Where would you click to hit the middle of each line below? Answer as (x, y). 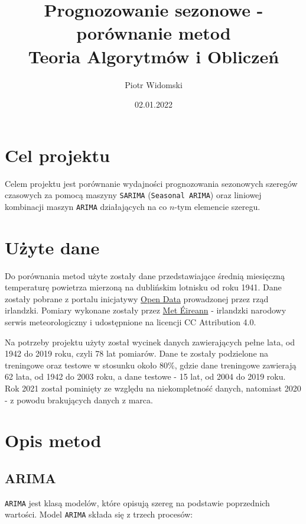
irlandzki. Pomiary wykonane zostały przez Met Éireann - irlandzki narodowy (146, 310)
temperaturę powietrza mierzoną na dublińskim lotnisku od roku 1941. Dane (143, 287)
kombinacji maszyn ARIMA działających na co (86, 206)
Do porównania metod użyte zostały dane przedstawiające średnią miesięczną (145, 275)
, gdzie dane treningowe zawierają (235, 365)
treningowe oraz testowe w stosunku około (81, 365)
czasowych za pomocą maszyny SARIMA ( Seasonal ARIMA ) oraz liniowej (133, 195)
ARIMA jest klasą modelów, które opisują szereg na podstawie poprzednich (137, 502)
